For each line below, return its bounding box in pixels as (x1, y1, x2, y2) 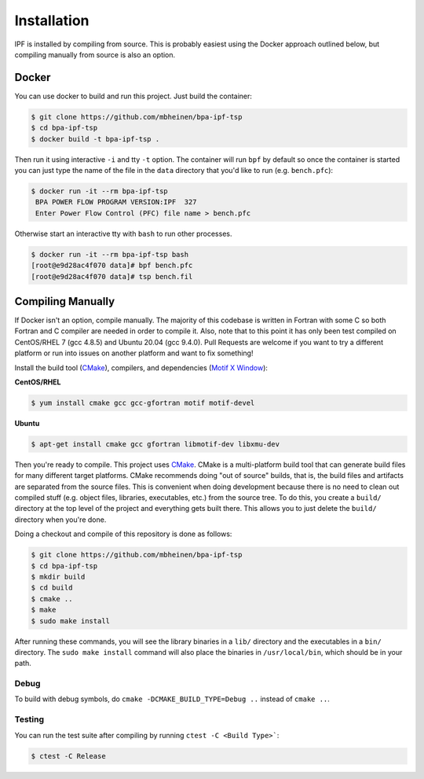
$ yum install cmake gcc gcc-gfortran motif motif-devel (31, 398, 255, 407)
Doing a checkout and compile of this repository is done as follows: (14, 529, 232, 538)
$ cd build (31, 583, 73, 593)
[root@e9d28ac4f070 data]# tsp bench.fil (31, 272, 193, 281)
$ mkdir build (31, 572, 86, 581)
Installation (14, 12, 90, 29)
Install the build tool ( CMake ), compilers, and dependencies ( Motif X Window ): (14, 362, 269, 373)
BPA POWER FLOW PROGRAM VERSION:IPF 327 (35, 197, 197, 207)
